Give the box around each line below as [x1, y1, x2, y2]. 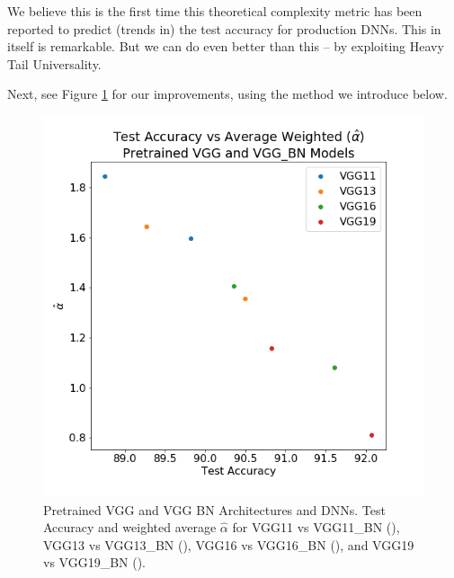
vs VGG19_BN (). [43, 553, 147, 572]
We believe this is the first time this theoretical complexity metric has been [7, 2, 423, 20]
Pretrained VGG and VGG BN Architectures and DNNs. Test [43, 500, 386, 519]
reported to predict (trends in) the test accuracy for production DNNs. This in [7, 19, 441, 38]
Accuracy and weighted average [43, 518, 217, 537]
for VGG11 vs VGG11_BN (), [232, 518, 400, 537]
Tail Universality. [7, 54, 102, 73]
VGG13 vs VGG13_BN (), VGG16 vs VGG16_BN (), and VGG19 [43, 535, 414, 554]
